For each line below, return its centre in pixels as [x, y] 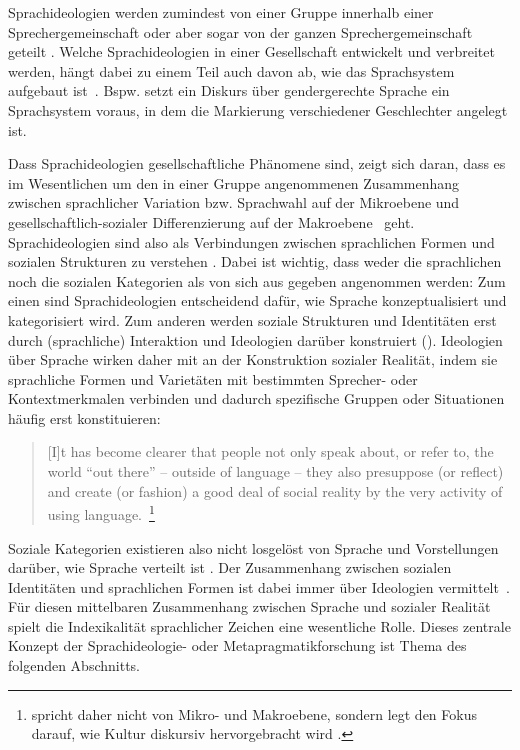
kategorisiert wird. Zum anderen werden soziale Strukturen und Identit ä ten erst [252, 319]
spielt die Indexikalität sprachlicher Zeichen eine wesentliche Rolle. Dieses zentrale [259, 625]
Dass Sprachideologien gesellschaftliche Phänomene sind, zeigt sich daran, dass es [257, 163]
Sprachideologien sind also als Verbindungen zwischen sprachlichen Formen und [251, 241]
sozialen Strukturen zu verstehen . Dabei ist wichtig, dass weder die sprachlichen [255, 261]
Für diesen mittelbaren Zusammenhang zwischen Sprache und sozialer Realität [249, 606]
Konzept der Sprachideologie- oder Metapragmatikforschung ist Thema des [237, 645]
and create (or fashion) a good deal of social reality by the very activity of [275, 490]
